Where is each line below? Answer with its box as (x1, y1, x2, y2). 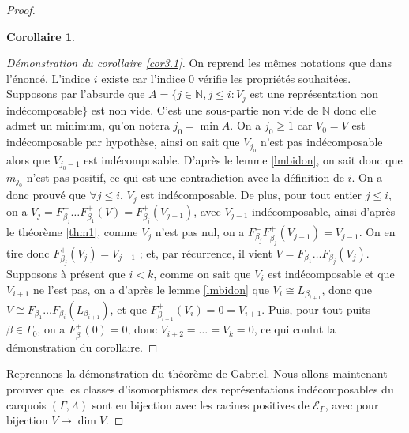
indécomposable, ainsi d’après (252, 202, 396, 219)
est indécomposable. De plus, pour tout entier (141, 186, 362, 203)
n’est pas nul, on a (155, 224, 245, 240)
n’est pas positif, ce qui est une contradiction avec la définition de (26, 169, 344, 186)
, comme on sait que (153, 265, 251, 282)
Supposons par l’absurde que (6, 85, 145, 102)
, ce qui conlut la (253, 321, 336, 337)
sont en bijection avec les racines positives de (92, 396, 310, 412)
